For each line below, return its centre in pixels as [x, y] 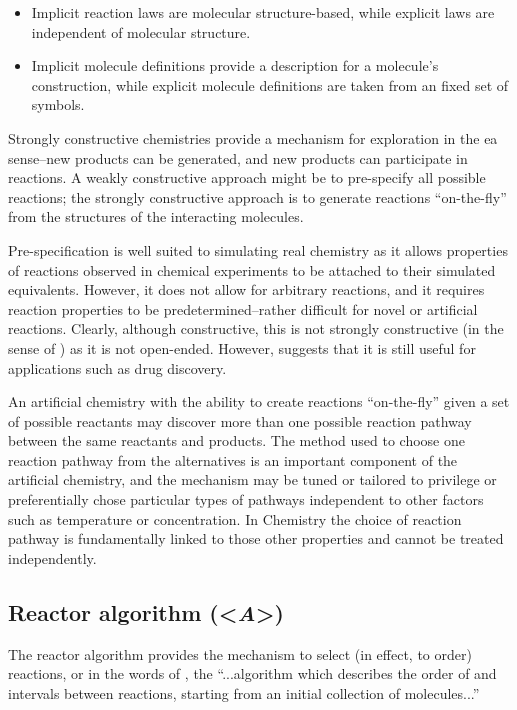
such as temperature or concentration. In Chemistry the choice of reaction [235, 518]
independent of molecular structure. [141, 31]
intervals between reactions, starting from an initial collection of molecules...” [244, 692]
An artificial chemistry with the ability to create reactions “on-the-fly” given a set [259, 401]
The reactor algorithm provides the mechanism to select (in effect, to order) [240, 653]
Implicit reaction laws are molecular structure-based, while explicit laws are [263, 12]
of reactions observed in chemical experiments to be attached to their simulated [252, 269]
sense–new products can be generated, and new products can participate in [238, 157]
